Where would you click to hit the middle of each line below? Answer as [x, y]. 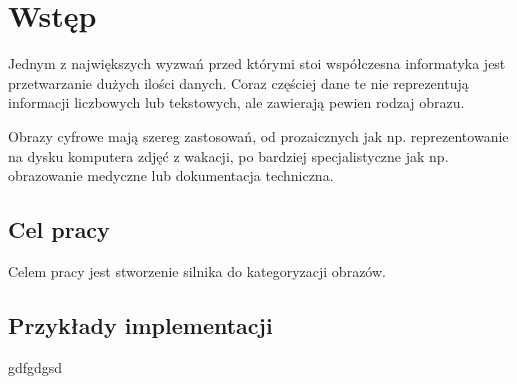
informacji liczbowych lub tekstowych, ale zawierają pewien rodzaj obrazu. [236, 102]
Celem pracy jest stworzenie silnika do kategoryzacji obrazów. [197, 270]
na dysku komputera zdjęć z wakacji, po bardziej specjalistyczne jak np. [228, 155]
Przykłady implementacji [140, 324]
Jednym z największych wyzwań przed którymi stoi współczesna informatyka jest [257, 63]
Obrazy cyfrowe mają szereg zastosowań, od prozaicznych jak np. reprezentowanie [258, 135]
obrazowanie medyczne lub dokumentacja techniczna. [171, 175]
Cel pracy [59, 229]
